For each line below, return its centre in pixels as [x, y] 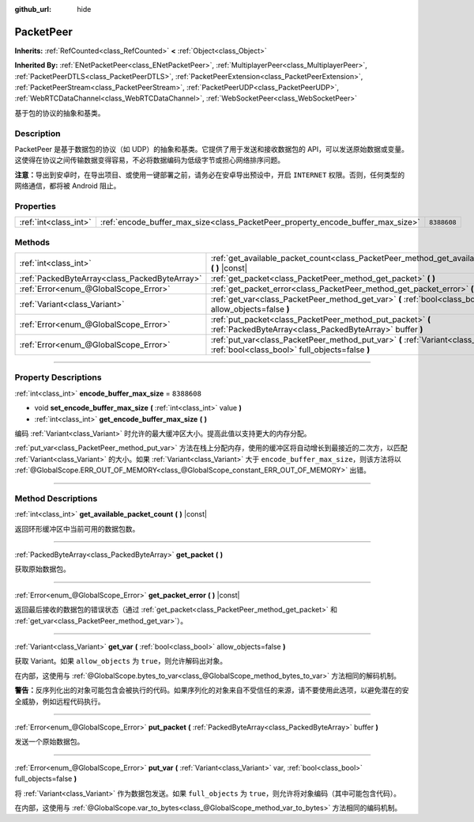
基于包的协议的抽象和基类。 [60, 113]
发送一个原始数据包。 [49, 742]
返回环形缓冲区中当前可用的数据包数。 [77, 528]
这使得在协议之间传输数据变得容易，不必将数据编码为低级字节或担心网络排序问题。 [149, 160]
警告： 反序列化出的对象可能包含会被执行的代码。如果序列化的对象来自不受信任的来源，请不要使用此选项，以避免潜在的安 [212, 690]
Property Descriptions [58, 377]
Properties [36, 206]
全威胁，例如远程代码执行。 [60, 701]
